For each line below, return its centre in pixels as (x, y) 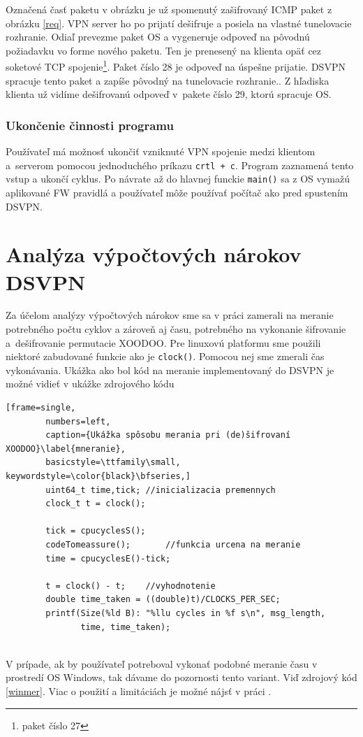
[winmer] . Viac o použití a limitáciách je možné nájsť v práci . (139, 691)
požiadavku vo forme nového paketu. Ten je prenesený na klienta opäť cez (164, 50)
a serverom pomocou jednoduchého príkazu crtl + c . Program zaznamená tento (180, 165)
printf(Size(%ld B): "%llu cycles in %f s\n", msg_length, (186, 613)
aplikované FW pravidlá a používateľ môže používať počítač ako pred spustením (177, 192)
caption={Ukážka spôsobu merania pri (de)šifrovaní (168, 435)
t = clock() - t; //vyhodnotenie (131, 586)
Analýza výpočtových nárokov (154, 254)
